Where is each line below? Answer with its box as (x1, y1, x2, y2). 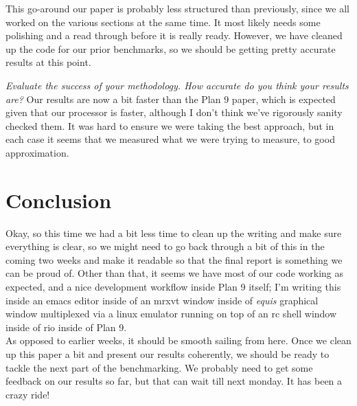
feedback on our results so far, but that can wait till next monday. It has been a (5, 374, 343, 388)
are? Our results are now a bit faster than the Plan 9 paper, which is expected (5, 91, 336, 106)
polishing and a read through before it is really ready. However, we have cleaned (5, 28, 343, 43)
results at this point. (5, 55, 91, 69)
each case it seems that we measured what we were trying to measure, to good (5, 132, 335, 146)
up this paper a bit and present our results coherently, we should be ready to (5, 347, 330, 361)
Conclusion (5, 185, 112, 214)
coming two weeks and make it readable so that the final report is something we (5, 252, 343, 267)
